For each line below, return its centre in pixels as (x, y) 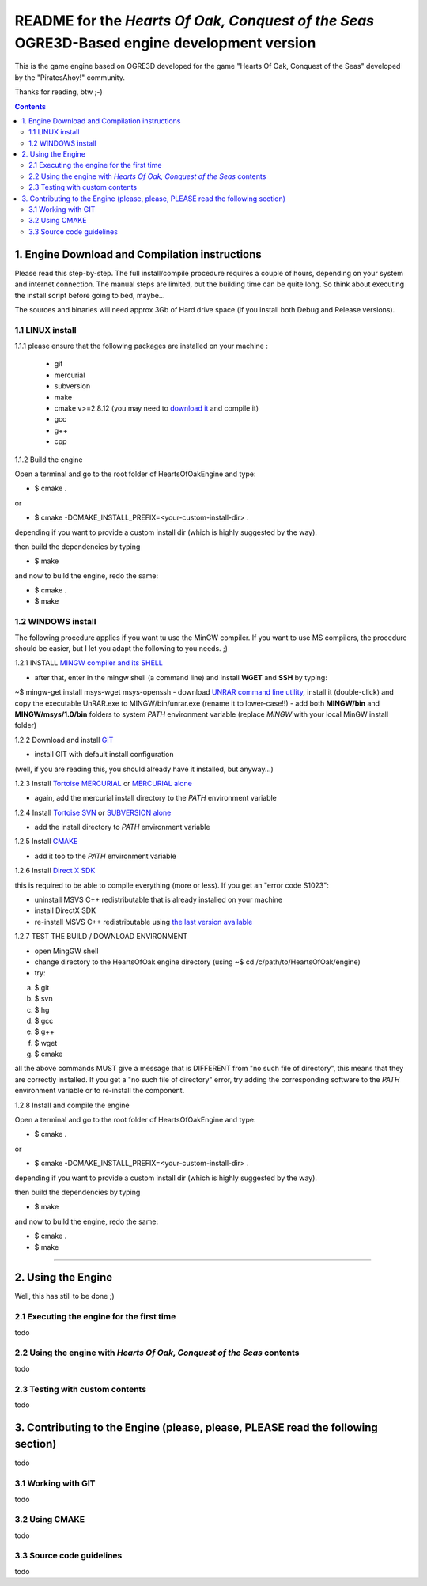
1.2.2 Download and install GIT (64, 740)
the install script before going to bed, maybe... (90, 295)
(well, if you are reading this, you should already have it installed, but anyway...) (144, 769)
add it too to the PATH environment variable (106, 856)
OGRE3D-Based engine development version (165, 43)
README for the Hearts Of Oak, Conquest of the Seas (195, 21)
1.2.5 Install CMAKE (46, 842)
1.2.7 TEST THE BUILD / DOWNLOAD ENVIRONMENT (101, 937)
